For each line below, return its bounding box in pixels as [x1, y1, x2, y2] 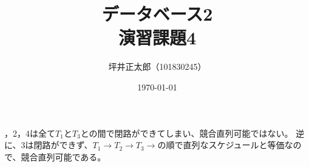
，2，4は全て [4, 126, 55, 139]
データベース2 [101, 1, 213, 26]
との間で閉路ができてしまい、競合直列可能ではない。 [80, 126, 293, 139]
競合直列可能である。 [21, 150, 106, 163]
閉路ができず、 [33, 138, 93, 151]
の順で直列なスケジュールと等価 [157, 138, 285, 151]
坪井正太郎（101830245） [108, 60, 206, 73]
